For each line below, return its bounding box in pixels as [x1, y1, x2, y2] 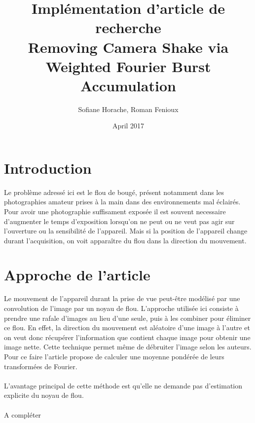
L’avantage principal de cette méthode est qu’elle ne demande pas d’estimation [4, 380, 243, 390]
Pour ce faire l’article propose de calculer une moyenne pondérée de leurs [4, 351, 224, 361]
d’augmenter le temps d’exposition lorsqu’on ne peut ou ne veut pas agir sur [4, 216, 235, 226]
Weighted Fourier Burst [45, 56, 211, 76]
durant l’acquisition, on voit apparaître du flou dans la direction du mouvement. [4, 235, 247, 245]
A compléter [4, 409, 41, 420]
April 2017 [112, 120, 145, 131]
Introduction [4, 158, 92, 178]
